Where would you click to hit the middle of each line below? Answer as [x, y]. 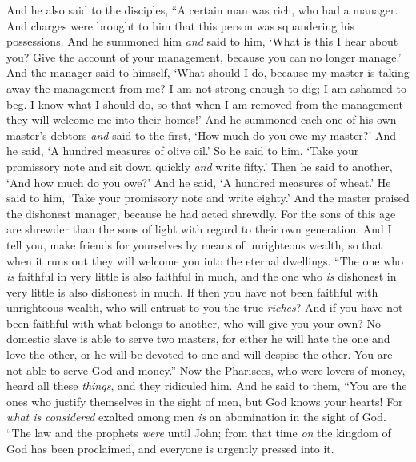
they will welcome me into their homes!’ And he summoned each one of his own [202, 119]
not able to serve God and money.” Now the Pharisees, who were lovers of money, [206, 370]
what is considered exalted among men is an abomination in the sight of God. [196, 417]
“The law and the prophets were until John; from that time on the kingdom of [199, 433]
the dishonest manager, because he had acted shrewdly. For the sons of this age [201, 213]
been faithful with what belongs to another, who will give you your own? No [194, 323]
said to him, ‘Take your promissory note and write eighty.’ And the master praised [208, 198]
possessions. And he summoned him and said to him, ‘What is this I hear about [202, 41]
